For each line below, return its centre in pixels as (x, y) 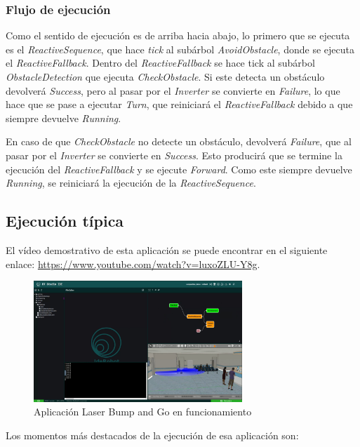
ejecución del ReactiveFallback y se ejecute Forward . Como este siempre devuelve (179, 169)
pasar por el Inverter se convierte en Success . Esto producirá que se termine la (174, 155)
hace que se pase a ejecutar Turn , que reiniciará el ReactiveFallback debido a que (179, 104)
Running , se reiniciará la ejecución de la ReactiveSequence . (131, 183)
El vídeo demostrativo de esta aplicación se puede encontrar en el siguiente (167, 249)
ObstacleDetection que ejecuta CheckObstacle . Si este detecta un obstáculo (165, 76)
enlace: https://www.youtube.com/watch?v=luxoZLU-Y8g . (133, 263)
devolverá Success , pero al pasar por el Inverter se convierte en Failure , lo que (173, 90)
